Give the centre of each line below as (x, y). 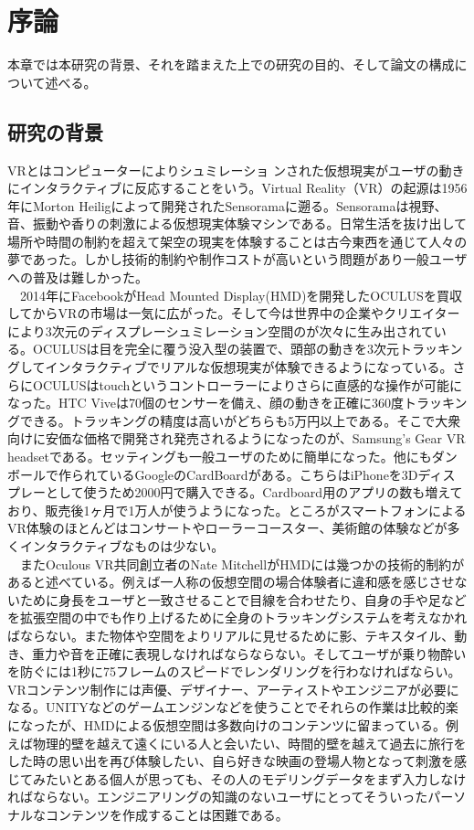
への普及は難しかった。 (78, 277)
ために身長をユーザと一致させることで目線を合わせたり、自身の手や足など (243, 599)
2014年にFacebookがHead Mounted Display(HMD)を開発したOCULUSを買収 (241, 295)
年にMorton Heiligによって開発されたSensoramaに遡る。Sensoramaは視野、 (227, 205)
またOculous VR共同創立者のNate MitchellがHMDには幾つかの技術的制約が (242, 564)
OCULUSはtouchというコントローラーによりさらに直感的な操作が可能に (248, 384)
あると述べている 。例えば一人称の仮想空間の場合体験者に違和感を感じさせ (231, 582)
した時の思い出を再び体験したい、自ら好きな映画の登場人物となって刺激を (231, 761)
